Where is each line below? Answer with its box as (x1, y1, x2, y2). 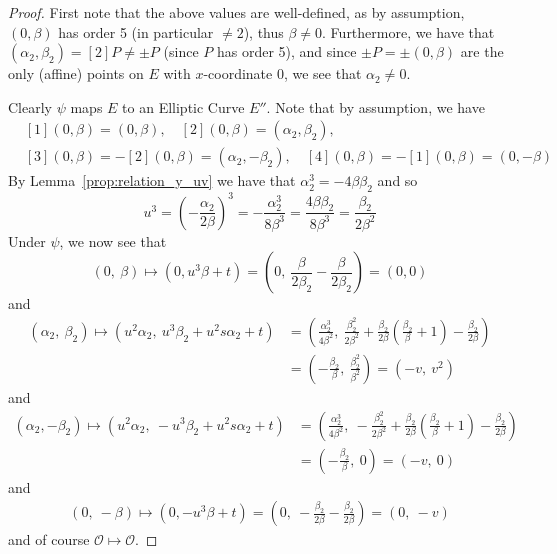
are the (460, 41, 504, 62)
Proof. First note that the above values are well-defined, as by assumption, (8, 2, 465, 22)
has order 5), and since (216, 41, 357, 62)
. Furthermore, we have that (322, 21, 495, 42)
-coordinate (203, 63, 273, 84)
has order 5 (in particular (58, 21, 214, 42)
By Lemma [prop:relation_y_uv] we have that (8, 170, 296, 191)
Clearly (8, 96, 52, 117)
